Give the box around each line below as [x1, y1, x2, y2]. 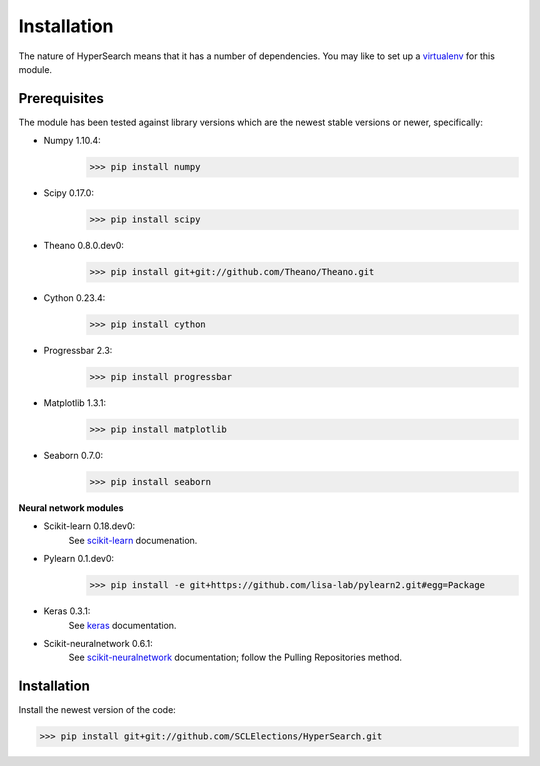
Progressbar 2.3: [43, 345, 113, 357]
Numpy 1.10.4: [43, 135, 101, 147]
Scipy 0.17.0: [43, 187, 95, 199]
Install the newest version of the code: [18, 704, 177, 716]
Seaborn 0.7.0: [43, 450, 104, 462]
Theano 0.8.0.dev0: [43, 240, 125, 252]
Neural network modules [18, 502, 124, 514]
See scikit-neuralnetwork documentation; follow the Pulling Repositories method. [68, 651, 403, 664]
